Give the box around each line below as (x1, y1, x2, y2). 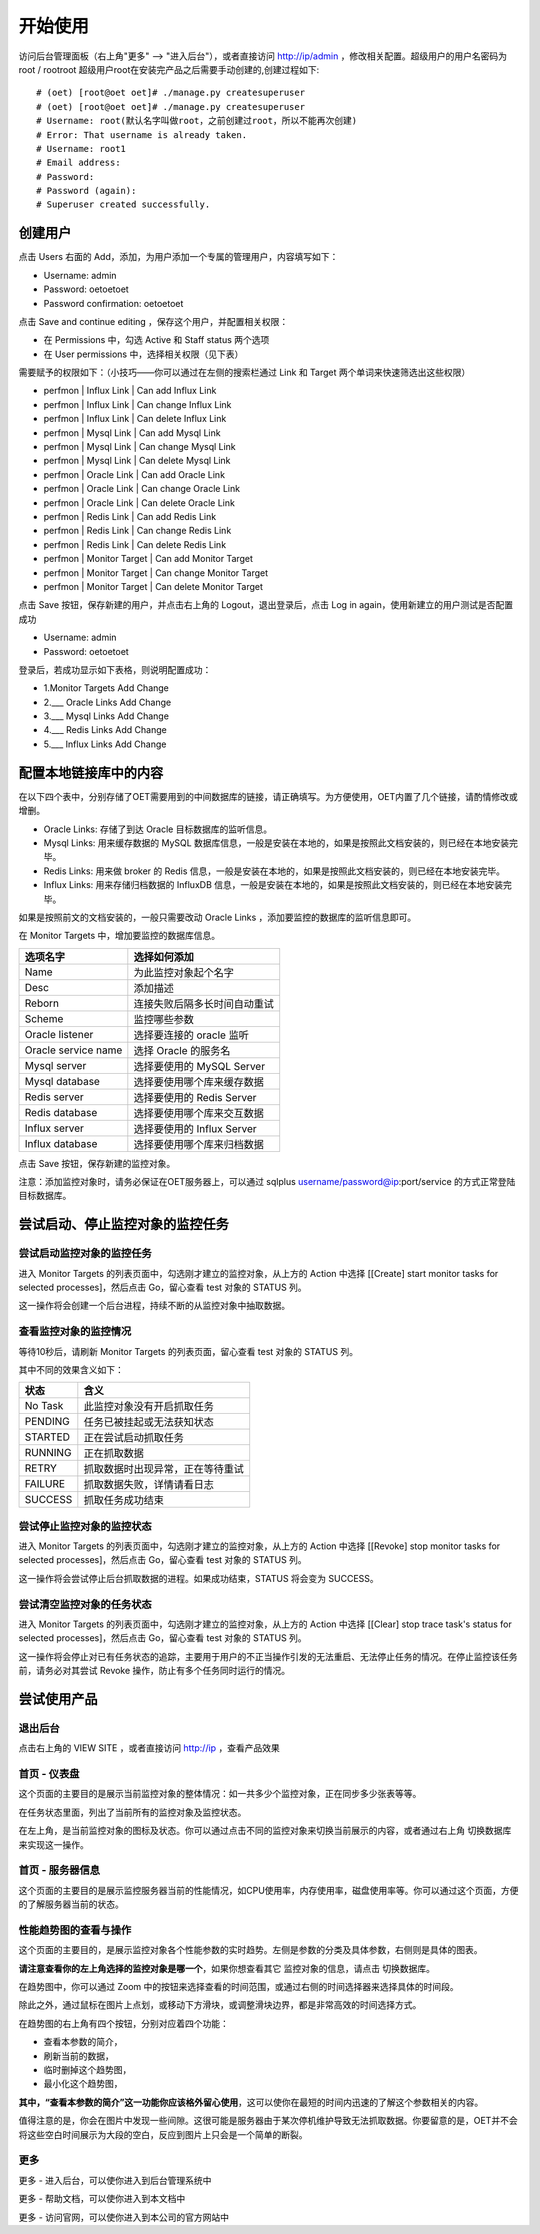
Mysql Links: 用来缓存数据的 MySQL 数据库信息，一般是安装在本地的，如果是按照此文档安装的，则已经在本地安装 (43, 836, 510, 849)
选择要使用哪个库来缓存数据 (133, 1075, 264, 1089)
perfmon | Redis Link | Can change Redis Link (43, 525, 232, 537)
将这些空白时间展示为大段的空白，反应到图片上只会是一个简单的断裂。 (18, 2128, 308, 2140)
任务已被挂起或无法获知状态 (83, 1415, 214, 1429)
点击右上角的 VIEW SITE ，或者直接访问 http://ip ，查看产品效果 (18, 1742, 280, 1754)
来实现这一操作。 (18, 1838, 89, 1850)
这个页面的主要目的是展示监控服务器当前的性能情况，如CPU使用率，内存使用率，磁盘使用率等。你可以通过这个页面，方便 (18, 1884, 519, 1896)
